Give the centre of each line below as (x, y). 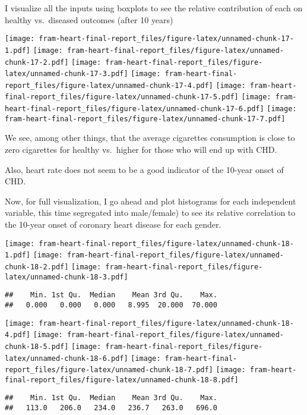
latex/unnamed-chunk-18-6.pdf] (67, 358)
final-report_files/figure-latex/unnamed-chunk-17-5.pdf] (122, 97)
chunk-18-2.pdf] (37, 267)
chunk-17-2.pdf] (37, 62)
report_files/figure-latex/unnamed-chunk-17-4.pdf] (109, 85)
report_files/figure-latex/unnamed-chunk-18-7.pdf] (109, 370)
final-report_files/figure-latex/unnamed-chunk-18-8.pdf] (122, 380)
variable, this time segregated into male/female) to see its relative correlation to (150, 213)
